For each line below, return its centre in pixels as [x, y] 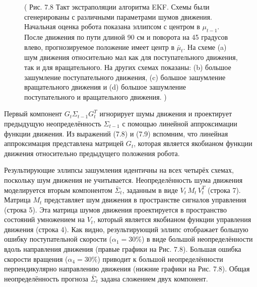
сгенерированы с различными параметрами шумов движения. [118, 16]
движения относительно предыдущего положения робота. [92, 153]
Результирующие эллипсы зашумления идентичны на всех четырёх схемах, [119, 170]
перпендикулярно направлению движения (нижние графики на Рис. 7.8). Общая [127, 269]
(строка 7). [224, 190]
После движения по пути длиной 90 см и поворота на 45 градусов [126, 37]
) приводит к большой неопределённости [160, 259]
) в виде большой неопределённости [197, 239]
